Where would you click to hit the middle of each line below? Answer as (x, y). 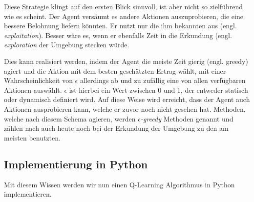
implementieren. (28, 194)
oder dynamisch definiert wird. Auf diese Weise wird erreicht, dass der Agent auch (127, 99)
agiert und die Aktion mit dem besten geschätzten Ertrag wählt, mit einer (115, 71)
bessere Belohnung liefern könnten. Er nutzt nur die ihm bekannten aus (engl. (120, 26)
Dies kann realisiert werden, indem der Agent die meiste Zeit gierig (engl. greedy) (126, 61)
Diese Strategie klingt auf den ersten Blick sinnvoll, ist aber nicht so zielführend (123, 6)
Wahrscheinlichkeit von (38, 80)
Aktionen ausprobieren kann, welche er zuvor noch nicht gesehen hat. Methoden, (125, 109)
